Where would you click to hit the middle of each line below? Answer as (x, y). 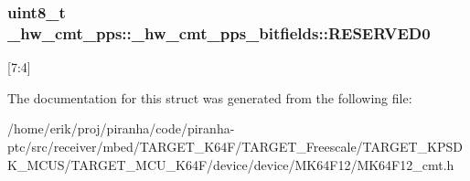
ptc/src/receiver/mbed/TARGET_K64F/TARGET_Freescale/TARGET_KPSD (235, 146)
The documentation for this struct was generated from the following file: (210, 97)
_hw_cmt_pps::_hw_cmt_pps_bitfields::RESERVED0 (219, 32)
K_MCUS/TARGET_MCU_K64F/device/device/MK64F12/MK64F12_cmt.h (231, 164)
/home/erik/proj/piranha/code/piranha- (121, 128)
